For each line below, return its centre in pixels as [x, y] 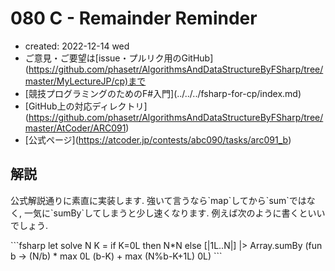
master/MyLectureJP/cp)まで [85, 81]
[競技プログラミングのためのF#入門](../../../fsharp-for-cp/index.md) [163, 93]
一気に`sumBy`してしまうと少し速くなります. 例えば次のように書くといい [174, 213]
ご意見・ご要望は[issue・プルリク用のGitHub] [119, 58]
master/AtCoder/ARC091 [75, 128]
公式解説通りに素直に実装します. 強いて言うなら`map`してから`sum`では [158, 200]
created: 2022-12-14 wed [77, 46]
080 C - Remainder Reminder [134, 18]
